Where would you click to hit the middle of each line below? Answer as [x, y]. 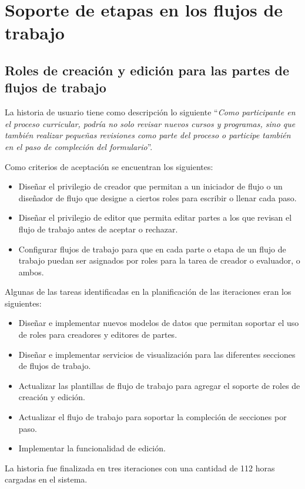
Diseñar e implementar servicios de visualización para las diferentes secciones [157, 354]
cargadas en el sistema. [46, 479]
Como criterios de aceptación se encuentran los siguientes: [109, 166]
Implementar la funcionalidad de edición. [92, 448]
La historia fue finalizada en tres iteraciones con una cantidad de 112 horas [140, 468]
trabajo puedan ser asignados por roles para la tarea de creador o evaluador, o [159, 260]
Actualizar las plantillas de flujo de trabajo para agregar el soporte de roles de [159, 385]
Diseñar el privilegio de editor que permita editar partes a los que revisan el [155, 217]
